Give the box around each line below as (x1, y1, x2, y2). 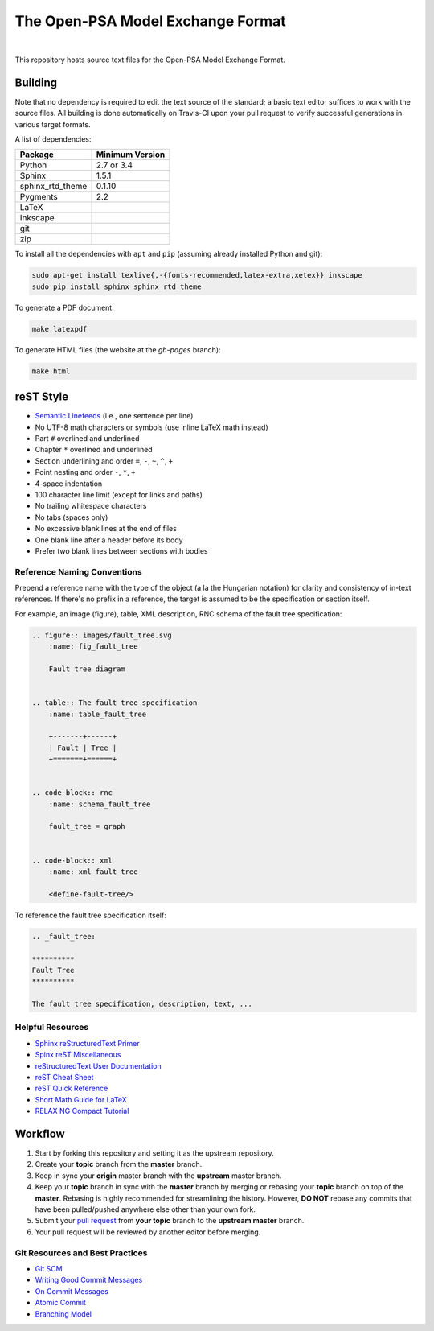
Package (19, 149, 54, 160)
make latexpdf (31, 324, 88, 333)
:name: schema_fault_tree (48, 799, 151, 809)
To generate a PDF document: (14, 303, 114, 312)
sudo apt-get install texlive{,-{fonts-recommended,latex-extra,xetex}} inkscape (31, 270, 363, 280)
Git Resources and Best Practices (14, 1247, 148, 1259)
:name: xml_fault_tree (48, 867, 138, 876)
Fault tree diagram (48, 664, 126, 674)
